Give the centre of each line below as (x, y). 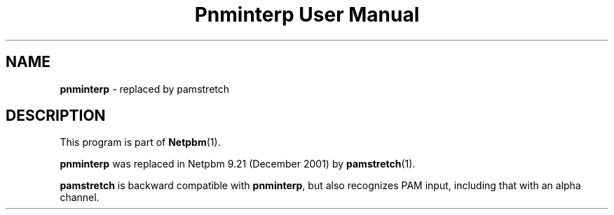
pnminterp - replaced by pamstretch (145, 89)
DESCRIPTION (56, 116)
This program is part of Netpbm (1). (140, 142)
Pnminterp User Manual (307, 15)
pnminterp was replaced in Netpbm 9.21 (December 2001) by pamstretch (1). (238, 164)
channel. (80, 198)
